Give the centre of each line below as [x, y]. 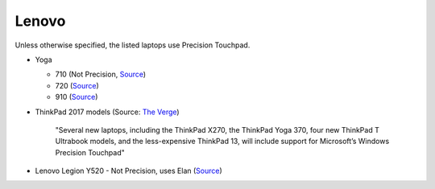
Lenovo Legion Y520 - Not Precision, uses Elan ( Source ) [129, 171]
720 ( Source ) [77, 85]
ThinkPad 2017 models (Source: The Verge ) [108, 112]
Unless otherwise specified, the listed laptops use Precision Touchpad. [133, 45]
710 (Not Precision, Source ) [101, 74]
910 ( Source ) [77, 97]
